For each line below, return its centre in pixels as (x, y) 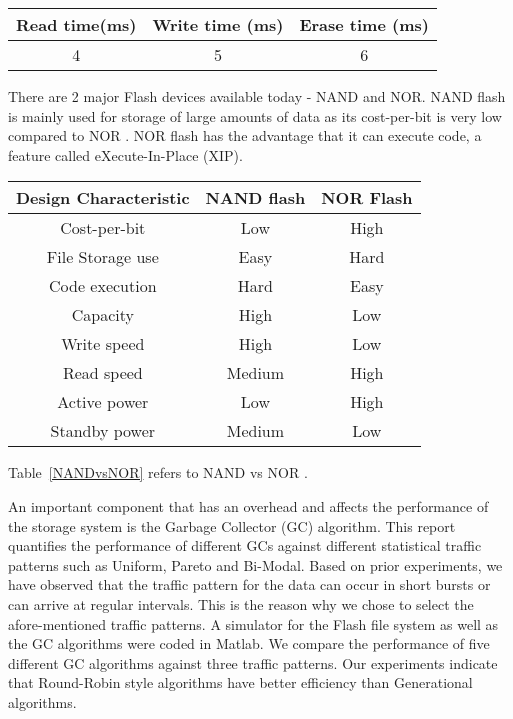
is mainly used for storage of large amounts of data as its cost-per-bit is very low (255, 115)
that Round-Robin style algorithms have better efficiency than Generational (240, 682)
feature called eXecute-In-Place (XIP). (125, 154)
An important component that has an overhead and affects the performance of (248, 505)
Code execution (103, 286)
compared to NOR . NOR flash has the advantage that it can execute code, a (245, 135)
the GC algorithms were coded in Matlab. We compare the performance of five (249, 643)
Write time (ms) (218, 24)
